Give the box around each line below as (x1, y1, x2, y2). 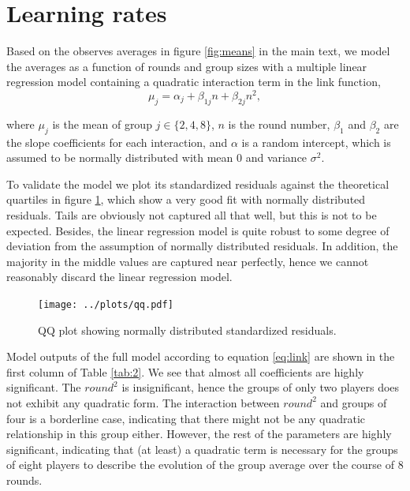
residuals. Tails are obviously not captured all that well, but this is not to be (6, 206, 377, 223)
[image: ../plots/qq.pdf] (38, 298, 173, 310)
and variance (245, 149, 307, 166)
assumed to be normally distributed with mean (6, 149, 233, 166)
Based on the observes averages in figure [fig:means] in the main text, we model (6, 43, 390, 59)
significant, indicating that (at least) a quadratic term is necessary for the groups (6, 440, 398, 457)
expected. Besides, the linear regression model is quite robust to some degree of (6, 222, 389, 238)
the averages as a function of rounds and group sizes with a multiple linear (6, 58, 367, 74)
